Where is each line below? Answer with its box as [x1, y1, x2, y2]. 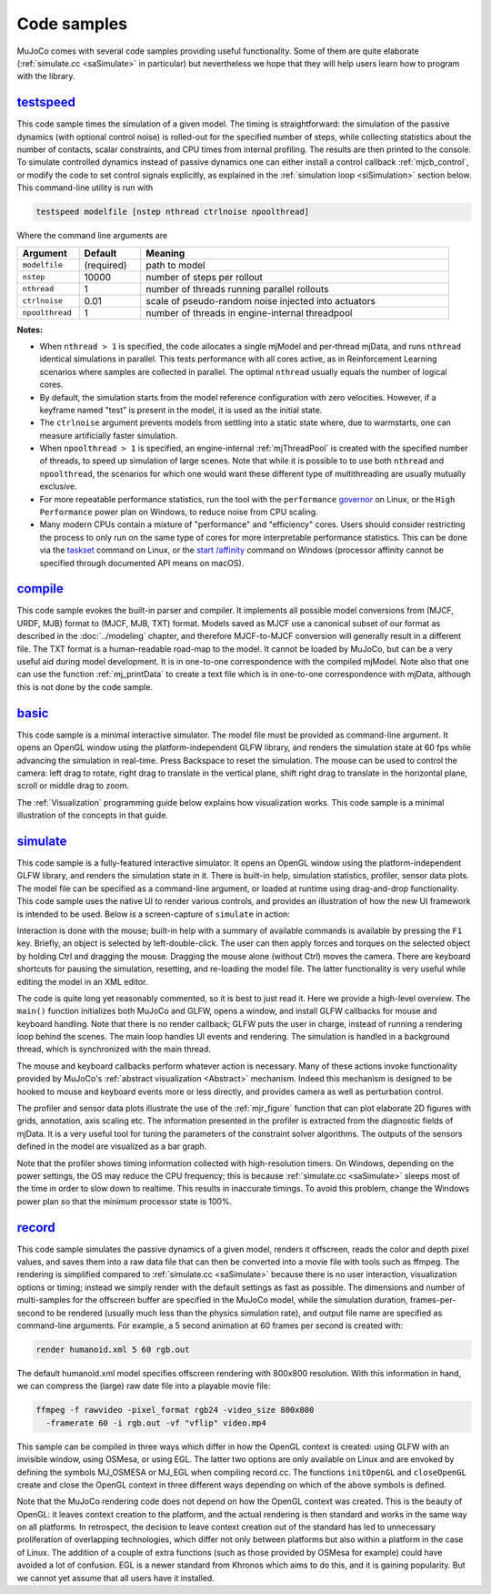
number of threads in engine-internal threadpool [145, 306, 353, 319]
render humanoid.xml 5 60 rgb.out [35, 1344, 190, 1355]
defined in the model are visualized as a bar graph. [16, 1141, 207, 1152]
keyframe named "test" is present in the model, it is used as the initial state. [39, 404, 323, 415]
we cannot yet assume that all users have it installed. [16, 1572, 215, 1583]
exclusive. [39, 481, 77, 492]
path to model [145, 259, 205, 271]
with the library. [16, 71, 75, 82]
